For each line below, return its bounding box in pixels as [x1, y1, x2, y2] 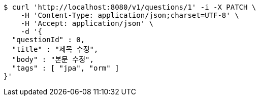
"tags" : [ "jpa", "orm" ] [12, 64, 119, 72]
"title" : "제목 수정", [12, 45, 99, 53]
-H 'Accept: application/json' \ [20, 19, 154, 27]
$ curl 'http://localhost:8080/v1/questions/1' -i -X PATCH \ [4, 3, 256, 11]
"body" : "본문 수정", [12, 55, 94, 63]
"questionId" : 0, [12, 36, 85, 44]
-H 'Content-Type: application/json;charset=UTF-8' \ [20, 11, 239, 19]
